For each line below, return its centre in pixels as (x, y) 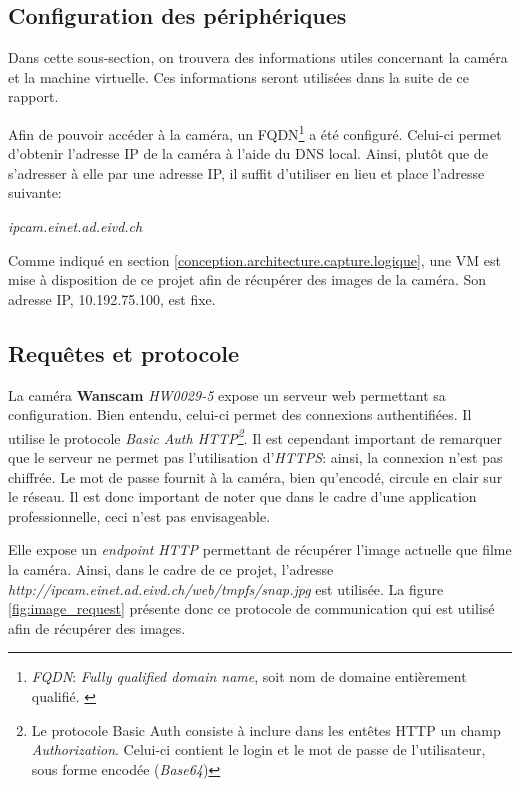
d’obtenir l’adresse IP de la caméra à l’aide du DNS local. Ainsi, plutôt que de (248, 153)
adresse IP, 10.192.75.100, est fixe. (112, 298)
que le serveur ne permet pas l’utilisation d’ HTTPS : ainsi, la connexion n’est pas (255, 457)
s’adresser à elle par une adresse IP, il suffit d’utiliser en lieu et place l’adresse (246, 172)
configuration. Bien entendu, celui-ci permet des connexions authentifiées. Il (240, 414)
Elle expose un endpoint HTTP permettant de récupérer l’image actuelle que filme (260, 549)
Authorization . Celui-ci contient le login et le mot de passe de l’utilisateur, (258, 749)
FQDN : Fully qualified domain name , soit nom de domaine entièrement (249, 676)
